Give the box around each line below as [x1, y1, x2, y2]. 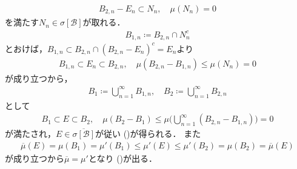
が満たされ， [5, 127, 56, 140]
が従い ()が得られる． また [95, 127, 201, 140]
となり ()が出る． [88, 151, 158, 164]
